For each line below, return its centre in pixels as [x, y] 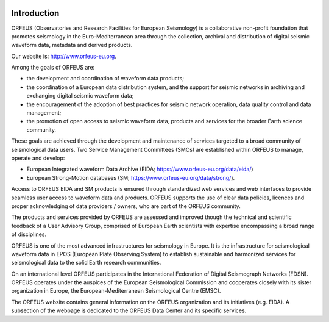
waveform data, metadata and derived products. [72, 45]
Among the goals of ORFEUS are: [53, 68]
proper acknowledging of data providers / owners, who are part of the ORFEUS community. [126, 206]
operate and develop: [38, 158]
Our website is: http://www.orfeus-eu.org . [64, 56]
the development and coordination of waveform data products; [105, 79]
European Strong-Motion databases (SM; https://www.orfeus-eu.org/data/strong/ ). [131, 177]
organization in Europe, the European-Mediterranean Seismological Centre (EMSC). [116, 291]
